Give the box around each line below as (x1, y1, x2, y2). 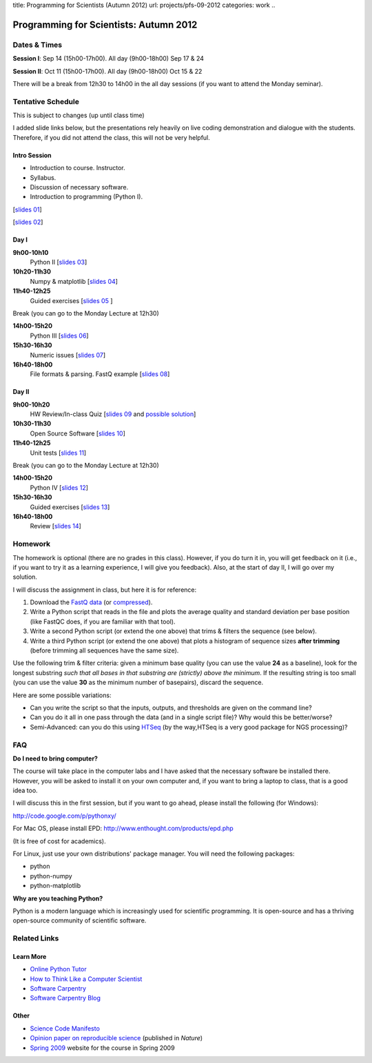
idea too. (12, 786, 38, 795)
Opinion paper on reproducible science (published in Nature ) (30, 1034, 203, 1042)
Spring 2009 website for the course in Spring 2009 (30, 1044, 175, 1052)
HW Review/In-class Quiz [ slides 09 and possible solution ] (30, 410, 196, 418)
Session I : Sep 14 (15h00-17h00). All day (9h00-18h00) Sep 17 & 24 (12, 54, 205, 63)
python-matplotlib (30, 882, 81, 890)
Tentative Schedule (12, 96, 79, 106)
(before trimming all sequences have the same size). (30, 646, 179, 654)
